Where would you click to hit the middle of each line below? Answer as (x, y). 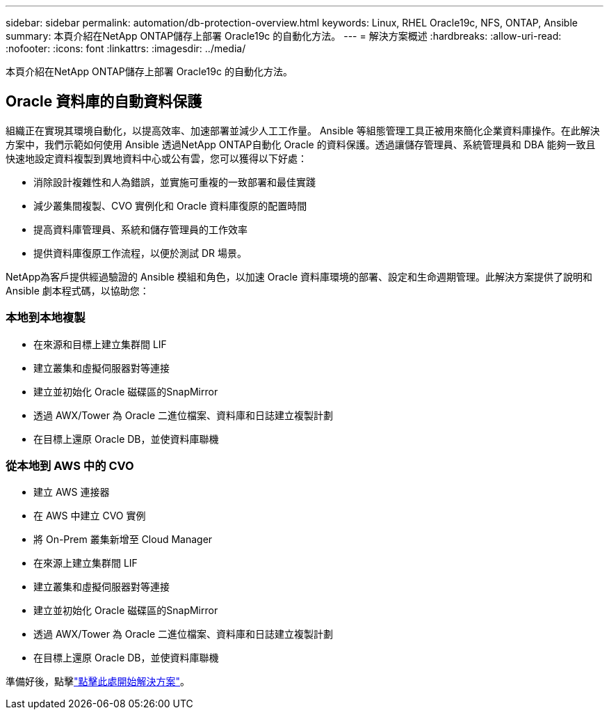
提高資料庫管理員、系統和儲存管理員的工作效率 (140, 229)
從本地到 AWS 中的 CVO (70, 465)
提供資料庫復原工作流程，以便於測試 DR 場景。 (140, 253)
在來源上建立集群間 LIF (86, 563)
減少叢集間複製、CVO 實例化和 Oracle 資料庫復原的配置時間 (170, 205)
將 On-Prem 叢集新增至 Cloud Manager (123, 540)
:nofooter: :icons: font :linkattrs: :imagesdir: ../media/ (126, 48)
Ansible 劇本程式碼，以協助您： (78, 290)
